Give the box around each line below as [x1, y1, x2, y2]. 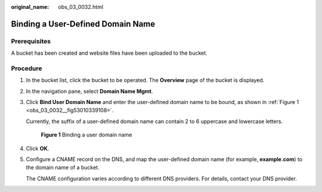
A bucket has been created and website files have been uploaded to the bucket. [11, 49, 208, 56]
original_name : [11, 4, 49, 10]
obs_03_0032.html [58, 4, 104, 10]
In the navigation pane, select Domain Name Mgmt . [26, 87, 153, 95]
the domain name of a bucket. [26, 164, 100, 171]
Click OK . [26, 144, 49, 152]
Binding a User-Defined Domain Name [11, 18, 156, 29]
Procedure [11, 64, 42, 73]
